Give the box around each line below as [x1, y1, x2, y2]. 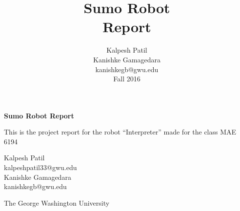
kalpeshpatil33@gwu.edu [4, 162, 77, 173]
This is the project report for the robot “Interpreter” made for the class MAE [4, 127, 237, 137]
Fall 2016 [113, 74, 140, 84]
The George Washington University [4, 197, 110, 208]
